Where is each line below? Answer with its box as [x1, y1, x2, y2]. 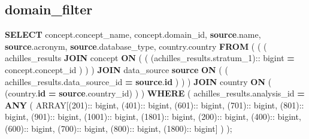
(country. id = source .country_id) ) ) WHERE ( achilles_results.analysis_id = [5, 87, 305, 99]
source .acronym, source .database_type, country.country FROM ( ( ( [5, 40, 267, 52]
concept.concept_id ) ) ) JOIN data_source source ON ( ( [5, 63, 228, 75]
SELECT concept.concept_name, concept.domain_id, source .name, [5, 28, 261, 41]
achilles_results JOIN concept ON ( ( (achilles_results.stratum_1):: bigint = [5, 52, 295, 64]
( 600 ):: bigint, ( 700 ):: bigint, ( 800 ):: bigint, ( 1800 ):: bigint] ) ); [5, 122, 232, 134]
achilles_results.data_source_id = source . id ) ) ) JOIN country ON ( [5, 75, 272, 87]
